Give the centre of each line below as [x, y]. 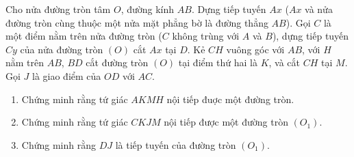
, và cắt [285, 62]
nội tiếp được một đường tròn [226, 122]
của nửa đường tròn [62, 49]
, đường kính [148, 9]
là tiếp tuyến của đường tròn [176, 144]
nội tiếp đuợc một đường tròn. [230, 99]
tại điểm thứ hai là [218, 62]
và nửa [319, 9]
